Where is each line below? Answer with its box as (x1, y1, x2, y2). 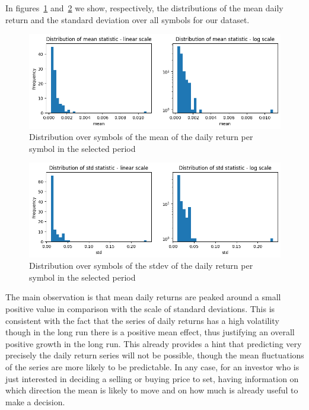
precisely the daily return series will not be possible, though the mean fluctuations (5, 349, 304, 361)
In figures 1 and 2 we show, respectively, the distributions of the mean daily (5, 2, 283, 14)
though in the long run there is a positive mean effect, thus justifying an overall (5, 326, 295, 338)
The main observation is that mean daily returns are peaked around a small (5, 291, 281, 303)
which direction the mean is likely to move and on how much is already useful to (5, 384, 298, 396)
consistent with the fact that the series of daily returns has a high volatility (5, 314, 279, 326)
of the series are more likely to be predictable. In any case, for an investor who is (5, 360, 300, 373)
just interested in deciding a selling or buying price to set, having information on (5, 372, 299, 384)
